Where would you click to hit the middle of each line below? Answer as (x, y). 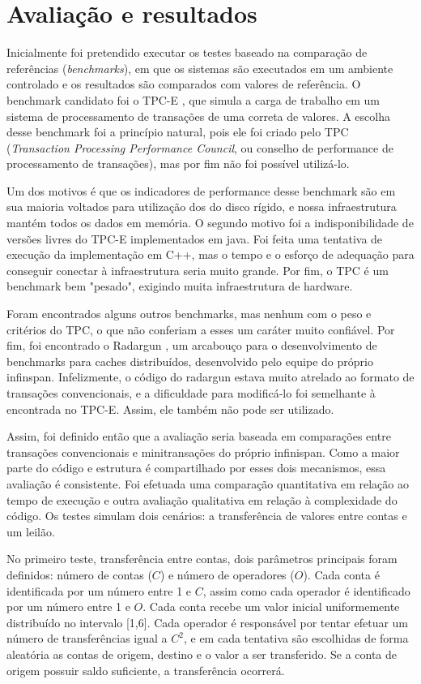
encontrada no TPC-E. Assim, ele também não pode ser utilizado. (170, 409)
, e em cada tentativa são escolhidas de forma (296, 638)
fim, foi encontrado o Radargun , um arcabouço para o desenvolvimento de (192, 345)
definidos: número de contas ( (79, 574)
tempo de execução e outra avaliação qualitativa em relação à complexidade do (202, 499)
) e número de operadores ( (227, 574)
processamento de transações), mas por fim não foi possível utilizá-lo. (178, 163)
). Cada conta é (341, 574)
